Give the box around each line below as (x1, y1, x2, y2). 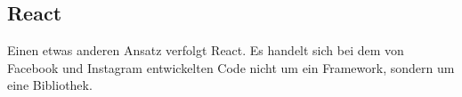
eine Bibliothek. (7, 76, 93, 94)
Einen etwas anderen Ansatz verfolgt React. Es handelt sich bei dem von (7, 41, 404, 60)
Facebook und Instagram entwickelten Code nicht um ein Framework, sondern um (7, 58, 455, 77)
